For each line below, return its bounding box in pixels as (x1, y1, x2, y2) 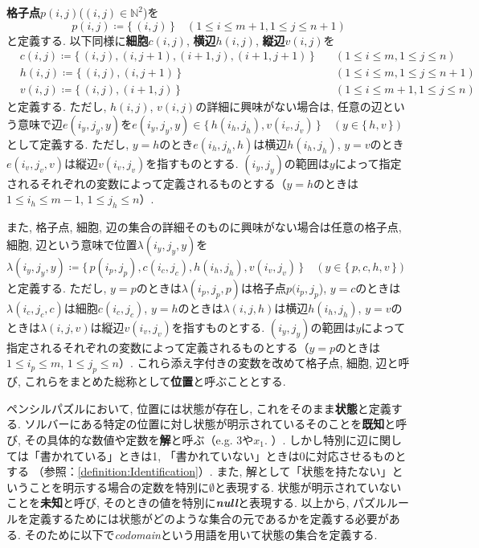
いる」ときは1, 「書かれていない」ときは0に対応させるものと (84, 447, 407, 464)
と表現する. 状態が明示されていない (215, 478, 402, 495)
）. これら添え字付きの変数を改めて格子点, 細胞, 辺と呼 (118, 354, 410, 371)
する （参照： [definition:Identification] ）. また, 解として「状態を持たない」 (6, 463, 392, 480)
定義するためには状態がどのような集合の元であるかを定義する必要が (28, 510, 389, 526)
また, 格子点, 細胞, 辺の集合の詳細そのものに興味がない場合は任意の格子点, (6, 219, 402, 235)
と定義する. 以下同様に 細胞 (6, 31, 149, 48)
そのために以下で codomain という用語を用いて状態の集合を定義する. (24, 526, 378, 542)
